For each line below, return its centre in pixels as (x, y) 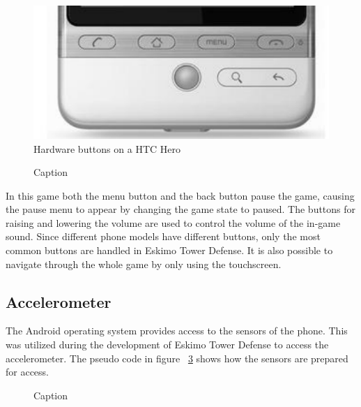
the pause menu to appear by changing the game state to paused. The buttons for (181, 209)
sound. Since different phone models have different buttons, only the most (163, 236)
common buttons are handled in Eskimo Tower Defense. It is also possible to (169, 250)
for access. (28, 372)
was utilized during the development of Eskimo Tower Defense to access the (167, 345)
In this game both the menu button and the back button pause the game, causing (180, 195)
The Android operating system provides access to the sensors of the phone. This (177, 331)
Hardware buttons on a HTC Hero (107, 148)
